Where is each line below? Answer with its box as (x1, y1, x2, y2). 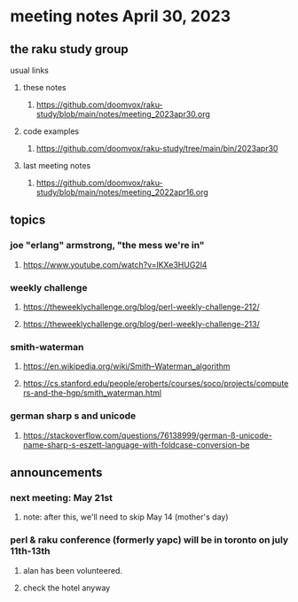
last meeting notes (22, 160, 91, 170)
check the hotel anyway (22, 582, 111, 593)
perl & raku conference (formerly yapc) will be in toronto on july (10, 534, 289, 546)
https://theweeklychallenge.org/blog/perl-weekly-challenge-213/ (22, 318, 261, 329)
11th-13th (10, 545, 51, 558)
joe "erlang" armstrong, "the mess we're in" (10, 239, 205, 252)
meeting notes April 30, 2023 (10, 6, 231, 27)
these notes (22, 82, 67, 92)
